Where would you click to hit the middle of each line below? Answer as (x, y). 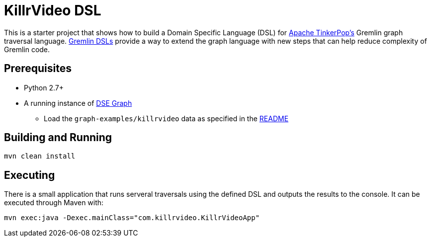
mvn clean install (40, 156)
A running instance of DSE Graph (78, 103)
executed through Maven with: (54, 203)
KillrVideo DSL (53, 10)
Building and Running (58, 138)
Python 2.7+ (44, 87)
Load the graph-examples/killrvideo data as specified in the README (166, 118)
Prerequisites (38, 69)
